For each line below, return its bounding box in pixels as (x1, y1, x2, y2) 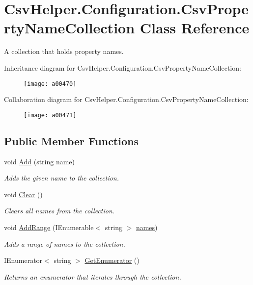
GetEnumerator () (84, 255, 140, 265)
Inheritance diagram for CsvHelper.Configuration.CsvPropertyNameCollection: (4, 62, 241, 73)
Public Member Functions (4, 133, 139, 148)
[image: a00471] (24, 111, 77, 119)
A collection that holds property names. (4, 46, 124, 56)
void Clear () (4, 189, 43, 199)
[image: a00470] (24, 80, 77, 87)
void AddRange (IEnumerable (4, 222, 94, 232)
